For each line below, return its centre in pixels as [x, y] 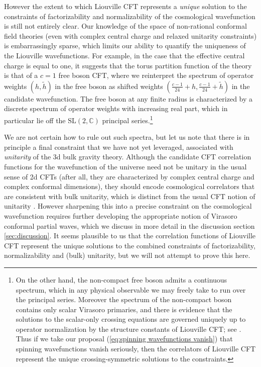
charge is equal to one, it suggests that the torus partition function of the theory [128, 65]
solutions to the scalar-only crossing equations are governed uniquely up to [131, 319]
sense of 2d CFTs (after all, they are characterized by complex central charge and [129, 176]
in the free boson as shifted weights [109, 86]
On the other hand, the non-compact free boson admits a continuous [121, 279]
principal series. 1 [127, 119]
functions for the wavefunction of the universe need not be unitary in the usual [125, 166]
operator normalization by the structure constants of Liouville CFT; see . [128, 329]
